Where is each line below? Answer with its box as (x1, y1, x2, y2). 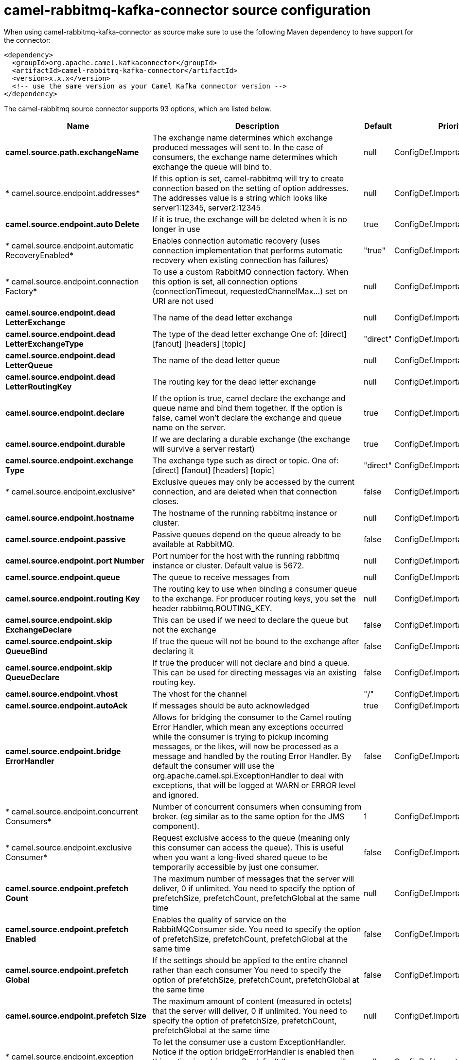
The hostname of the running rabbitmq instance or (152, 508, 337, 518)
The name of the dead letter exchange (152, 312, 293, 322)
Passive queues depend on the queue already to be (152, 529, 341, 539)
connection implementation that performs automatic (152, 245, 343, 255)
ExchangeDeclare (5, 624, 72, 635)
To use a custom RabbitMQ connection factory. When (152, 266, 349, 277)
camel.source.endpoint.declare (5, 407, 125, 418)
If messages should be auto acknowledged (152, 700, 310, 710)
